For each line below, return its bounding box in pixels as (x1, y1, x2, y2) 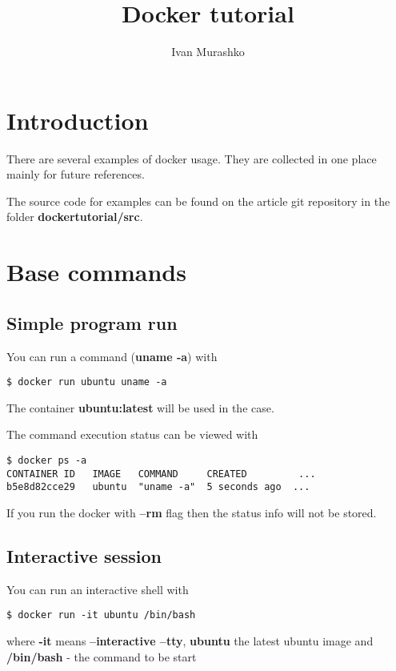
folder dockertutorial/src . (6, 208, 143, 225)
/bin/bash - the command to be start (6, 648, 197, 665)
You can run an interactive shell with (6, 581, 189, 597)
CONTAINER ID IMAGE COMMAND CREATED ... (6, 468, 316, 480)
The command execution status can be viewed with (6, 426, 258, 443)
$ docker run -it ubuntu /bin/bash (6, 609, 196, 621)
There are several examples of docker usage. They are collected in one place (6, 150, 377, 167)
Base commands (6, 255, 186, 288)
